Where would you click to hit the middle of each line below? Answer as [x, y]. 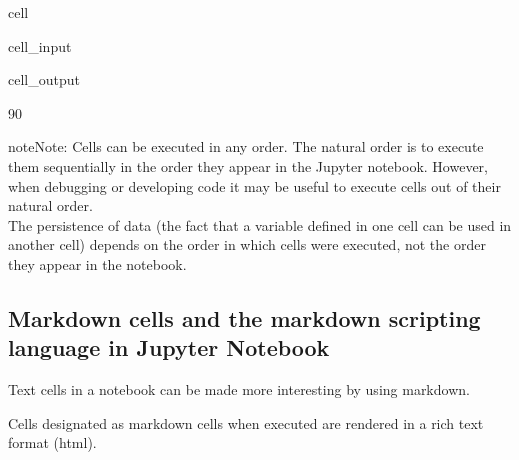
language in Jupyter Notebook [169, 347]
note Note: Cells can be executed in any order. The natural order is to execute [246, 146]
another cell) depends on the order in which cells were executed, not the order [247, 244]
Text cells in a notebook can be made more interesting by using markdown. [239, 389]
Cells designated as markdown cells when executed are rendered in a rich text [246, 422]
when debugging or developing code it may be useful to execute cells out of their [254, 185]
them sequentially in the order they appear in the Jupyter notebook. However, [248, 165]
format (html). [52, 442]
